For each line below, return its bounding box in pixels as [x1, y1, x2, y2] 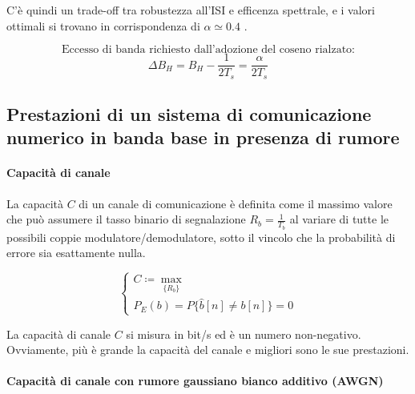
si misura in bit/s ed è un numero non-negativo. [126, 325, 361, 342]
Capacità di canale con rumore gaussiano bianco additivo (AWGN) [6, 372, 384, 389]
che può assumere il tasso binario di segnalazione [6, 211, 246, 227]
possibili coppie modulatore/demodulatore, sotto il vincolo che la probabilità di [6, 228, 396, 245]
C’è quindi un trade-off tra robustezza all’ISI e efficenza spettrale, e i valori [6, 2, 375, 18]
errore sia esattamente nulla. [6, 244, 146, 261]
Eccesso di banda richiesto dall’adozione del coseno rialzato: [61, 44, 356, 56]
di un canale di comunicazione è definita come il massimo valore [79, 195, 393, 211]
